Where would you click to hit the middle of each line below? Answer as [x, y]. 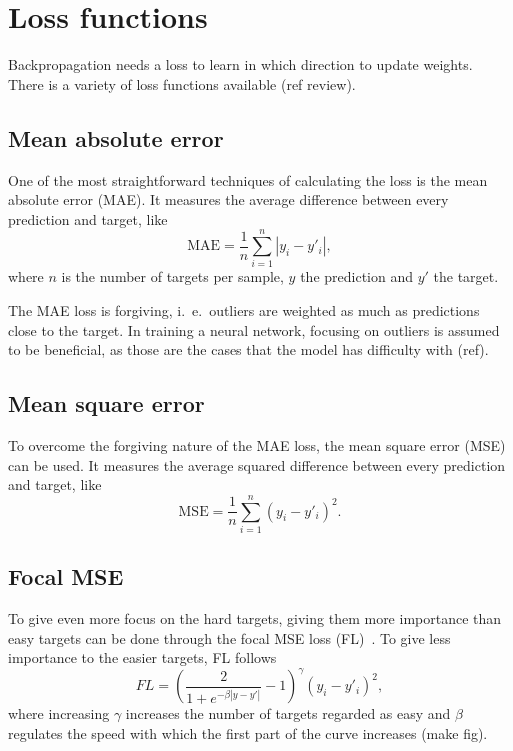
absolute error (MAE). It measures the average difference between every [228, 199]
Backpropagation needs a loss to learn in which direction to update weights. [240, 64]
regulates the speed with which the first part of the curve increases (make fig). [248, 732]
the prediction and [356, 276]
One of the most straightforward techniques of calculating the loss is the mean [248, 179]
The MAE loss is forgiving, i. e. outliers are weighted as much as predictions [244, 310]
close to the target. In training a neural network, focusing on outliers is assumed [254, 329]
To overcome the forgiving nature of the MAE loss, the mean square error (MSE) [257, 445]
